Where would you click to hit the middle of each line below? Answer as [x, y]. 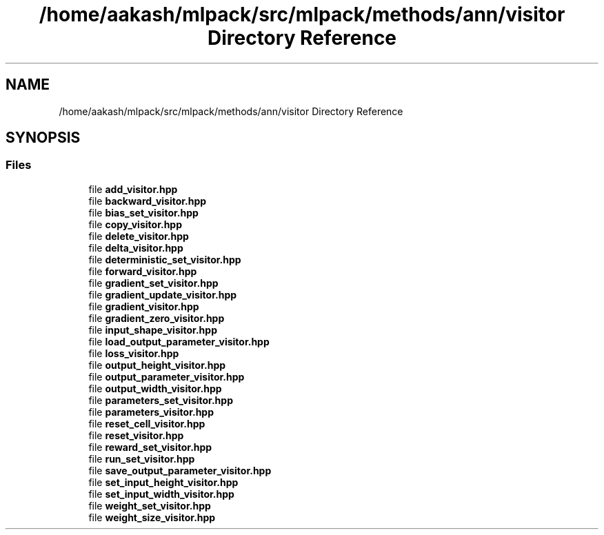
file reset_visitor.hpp [136, 435]
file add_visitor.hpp [133, 189]
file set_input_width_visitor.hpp [161, 494]
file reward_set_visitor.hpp [150, 447]
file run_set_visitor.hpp [142, 458]
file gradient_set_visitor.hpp [153, 283]
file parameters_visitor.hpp [151, 412]
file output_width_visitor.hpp [155, 388]
